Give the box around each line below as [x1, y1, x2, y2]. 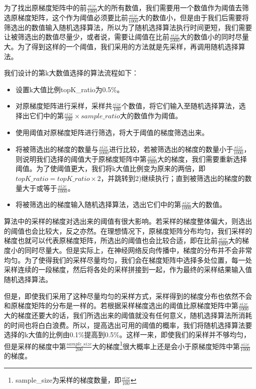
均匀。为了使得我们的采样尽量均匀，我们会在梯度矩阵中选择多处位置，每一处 [4, 254, 252, 265]
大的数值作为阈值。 [120, 110, 182, 121]
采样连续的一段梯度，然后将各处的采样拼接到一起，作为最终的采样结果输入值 [4, 264, 252, 275]
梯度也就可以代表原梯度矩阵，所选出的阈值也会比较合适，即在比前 [4, 235, 218, 246]
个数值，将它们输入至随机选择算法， [121, 101, 239, 111]
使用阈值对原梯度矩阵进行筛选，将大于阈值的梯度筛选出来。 [15, 127, 209, 138]
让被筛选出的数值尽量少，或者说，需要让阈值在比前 [4, 32, 169, 42]
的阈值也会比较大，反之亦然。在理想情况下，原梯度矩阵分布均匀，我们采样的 [4, 225, 252, 236]
